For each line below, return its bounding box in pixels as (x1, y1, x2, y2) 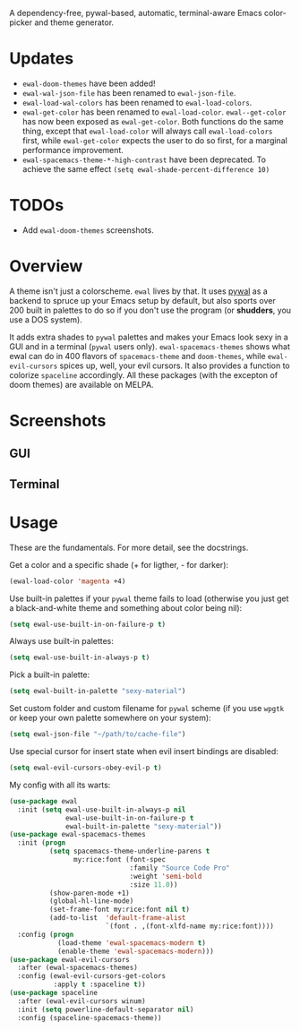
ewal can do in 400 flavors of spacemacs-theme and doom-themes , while (9, 350, 266, 361)
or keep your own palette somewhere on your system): (9, 712, 212, 724)
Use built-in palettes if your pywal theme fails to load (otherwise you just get (9, 593, 289, 604)
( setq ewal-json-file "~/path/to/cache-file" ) (9, 730, 186, 739)
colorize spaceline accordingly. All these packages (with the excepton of (9, 369, 279, 380)
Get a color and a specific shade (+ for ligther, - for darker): (9, 559, 229, 570)
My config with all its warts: (9, 779, 111, 790)
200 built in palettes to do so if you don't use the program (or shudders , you (9, 305, 292, 315)
